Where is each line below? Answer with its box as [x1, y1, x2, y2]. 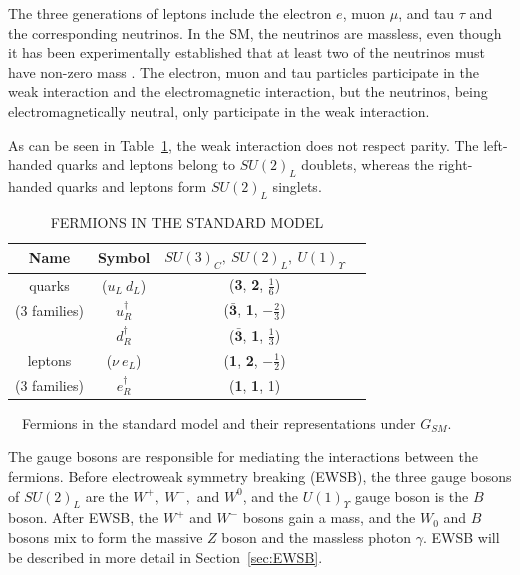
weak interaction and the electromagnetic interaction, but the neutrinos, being [8, 81, 488, 102]
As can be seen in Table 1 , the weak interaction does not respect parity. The [8, 134, 479, 155]
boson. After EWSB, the [8, 507, 159, 528]
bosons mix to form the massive [8, 526, 203, 547]
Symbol [97, 247, 151, 268]
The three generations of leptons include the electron [8, 3, 332, 23]
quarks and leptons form [57, 175, 207, 196]
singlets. [272, 175, 322, 196]
